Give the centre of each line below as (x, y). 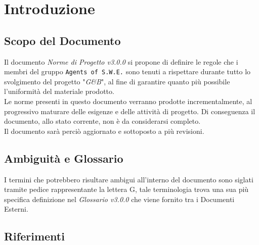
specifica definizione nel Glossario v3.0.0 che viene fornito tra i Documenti (119, 199)
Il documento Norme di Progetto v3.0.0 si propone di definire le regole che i (121, 61)
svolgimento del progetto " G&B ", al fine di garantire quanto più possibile (117, 81)
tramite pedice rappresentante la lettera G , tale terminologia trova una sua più (126, 189)
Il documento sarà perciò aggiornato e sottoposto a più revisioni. (104, 131)
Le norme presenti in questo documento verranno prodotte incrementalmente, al (128, 101)
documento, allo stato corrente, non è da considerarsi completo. (102, 121)
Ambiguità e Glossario (64, 158)
